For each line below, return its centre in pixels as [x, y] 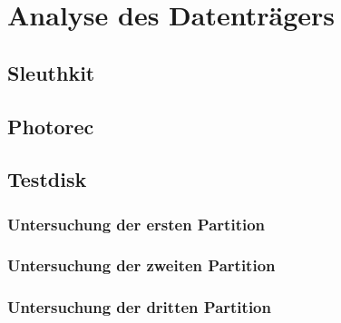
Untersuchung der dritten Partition [139, 307]
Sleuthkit [51, 72]
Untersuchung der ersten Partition [136, 224]
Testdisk [47, 179]
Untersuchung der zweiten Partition [141, 265]
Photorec [51, 126]
